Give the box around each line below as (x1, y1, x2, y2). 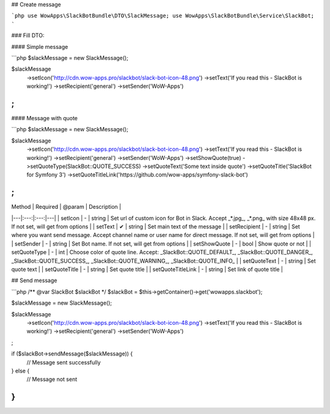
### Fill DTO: (11, 32, 45, 39)
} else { (11, 367, 30, 374)
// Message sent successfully (26, 358, 101, 366)
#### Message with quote (11, 115, 78, 122)
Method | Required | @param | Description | (11, 203, 122, 211)
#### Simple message (11, 43, 68, 50)
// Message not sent (26, 376, 78, 383)
